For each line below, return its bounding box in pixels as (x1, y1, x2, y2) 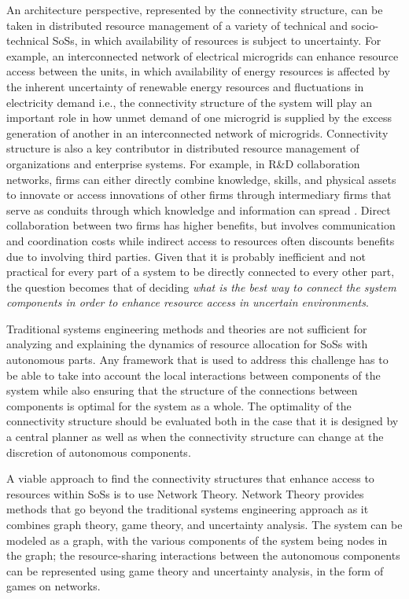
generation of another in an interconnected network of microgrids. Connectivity (6, 124, 389, 141)
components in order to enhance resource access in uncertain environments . (6, 294, 369, 311)
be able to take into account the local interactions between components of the (6, 366, 381, 383)
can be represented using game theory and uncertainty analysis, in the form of (6, 562, 384, 579)
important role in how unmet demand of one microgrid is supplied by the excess (6, 109, 392, 126)
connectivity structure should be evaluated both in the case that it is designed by (6, 413, 399, 429)
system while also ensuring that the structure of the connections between (6, 382, 358, 399)
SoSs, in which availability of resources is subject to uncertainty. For (52, 32, 381, 49)
